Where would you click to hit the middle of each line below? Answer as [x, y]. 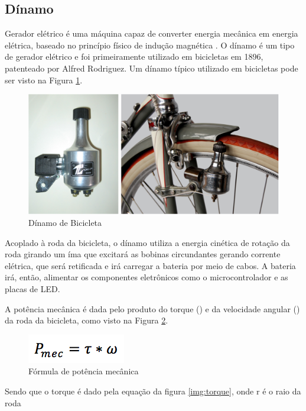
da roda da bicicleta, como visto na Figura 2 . [87, 320]
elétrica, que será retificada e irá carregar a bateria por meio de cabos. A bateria [150, 265]
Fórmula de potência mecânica [84, 371]
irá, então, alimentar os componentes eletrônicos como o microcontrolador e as [147, 277]
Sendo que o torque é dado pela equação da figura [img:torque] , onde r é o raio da [153, 391]
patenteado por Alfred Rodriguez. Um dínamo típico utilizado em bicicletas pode [152, 68]
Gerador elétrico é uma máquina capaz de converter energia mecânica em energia [152, 33]
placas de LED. [32, 289]
